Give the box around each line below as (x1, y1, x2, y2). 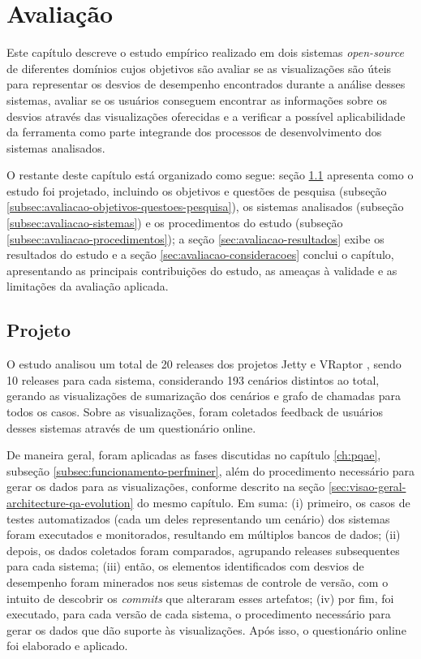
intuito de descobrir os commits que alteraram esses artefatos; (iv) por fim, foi (6, 589, 394, 606)
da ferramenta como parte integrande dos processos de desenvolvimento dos (6, 123, 382, 140)
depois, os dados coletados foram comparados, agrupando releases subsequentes (6, 541, 400, 558)
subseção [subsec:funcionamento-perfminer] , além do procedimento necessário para (6, 462, 415, 479)
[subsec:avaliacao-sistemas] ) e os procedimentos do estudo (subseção (6, 214, 343, 231)
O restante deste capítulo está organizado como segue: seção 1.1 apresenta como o (6, 166, 414, 183)
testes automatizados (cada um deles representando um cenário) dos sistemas (6, 510, 390, 527)
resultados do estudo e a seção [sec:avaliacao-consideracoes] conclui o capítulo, (6, 246, 394, 263)
